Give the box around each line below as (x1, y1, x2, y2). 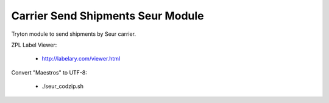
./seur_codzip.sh (41, 82, 83, 90)
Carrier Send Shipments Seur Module (11, 9, 204, 22)
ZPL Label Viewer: (11, 41, 57, 48)
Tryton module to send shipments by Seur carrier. (11, 30, 136, 38)
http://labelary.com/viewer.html (41, 55, 121, 62)
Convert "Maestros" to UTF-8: (11, 68, 88, 76)
